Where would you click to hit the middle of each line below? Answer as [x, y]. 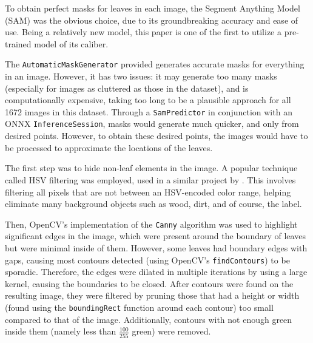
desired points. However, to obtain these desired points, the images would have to [156, 136]
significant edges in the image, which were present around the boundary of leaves [155, 236]
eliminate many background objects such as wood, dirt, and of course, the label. [153, 204]
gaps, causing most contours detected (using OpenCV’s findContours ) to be [147, 260]
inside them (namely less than [61, 331]
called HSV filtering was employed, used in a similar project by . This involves [150, 179]
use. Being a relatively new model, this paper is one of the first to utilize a [143, 32]
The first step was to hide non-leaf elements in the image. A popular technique [151, 168]
